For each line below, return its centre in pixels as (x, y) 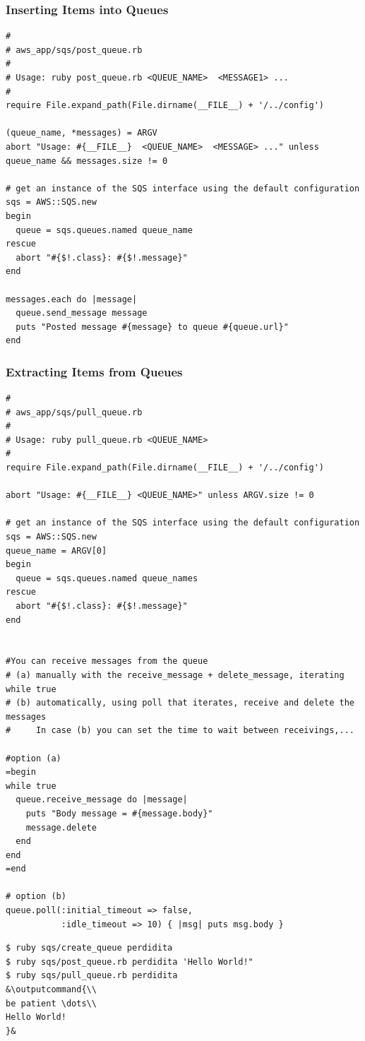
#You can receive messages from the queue (107, 661)
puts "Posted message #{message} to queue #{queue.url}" (152, 327)
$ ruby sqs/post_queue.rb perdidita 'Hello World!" (130, 962)
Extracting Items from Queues (94, 371)
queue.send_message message (82, 313)
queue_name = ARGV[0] (56, 551)
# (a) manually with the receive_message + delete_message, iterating (175, 675)
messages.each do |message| (72, 299)
